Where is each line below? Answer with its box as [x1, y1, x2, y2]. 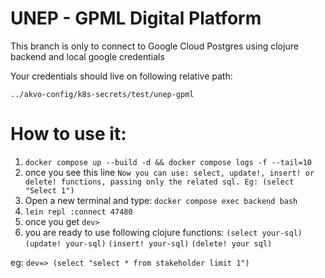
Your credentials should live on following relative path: [10, 70, 233, 82]
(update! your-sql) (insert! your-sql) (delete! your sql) [24, 238, 273, 249]
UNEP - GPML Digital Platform [10, 7, 262, 30]
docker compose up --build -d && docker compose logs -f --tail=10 [24, 157, 312, 167]
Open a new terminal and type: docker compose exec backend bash [24, 194, 298, 206]
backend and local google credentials [10, 50, 165, 62]
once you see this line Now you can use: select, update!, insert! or [24, 166, 315, 178]
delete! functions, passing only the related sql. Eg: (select [24, 177, 295, 187]
